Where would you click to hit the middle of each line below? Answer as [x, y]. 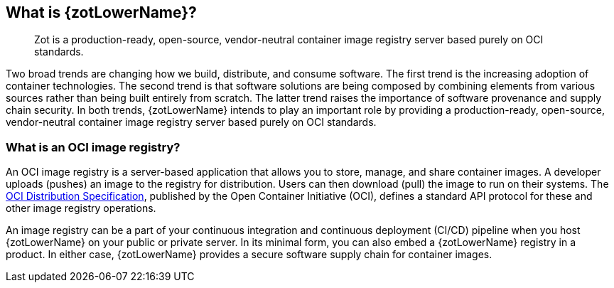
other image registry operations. [81, 208]
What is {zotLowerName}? [101, 12]
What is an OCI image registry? [93, 147]
